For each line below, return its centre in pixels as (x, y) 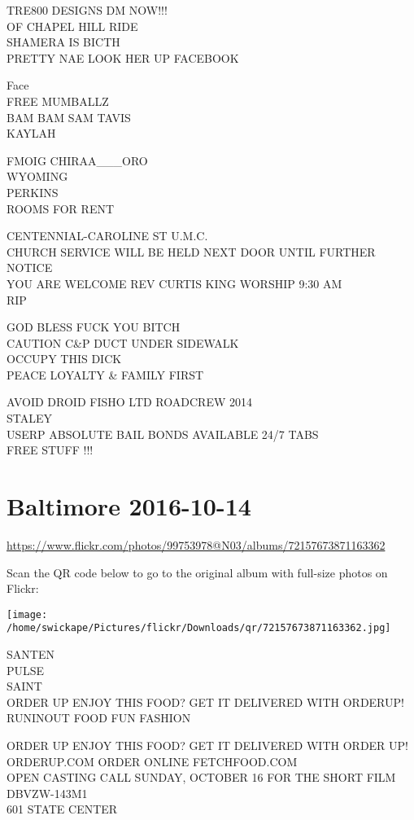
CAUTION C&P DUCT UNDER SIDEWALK (123, 342)
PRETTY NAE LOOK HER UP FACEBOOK (123, 57)
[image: (27, 614)
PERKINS (33, 192)
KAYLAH (31, 133)
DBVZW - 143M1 (47, 793)
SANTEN (31, 654)
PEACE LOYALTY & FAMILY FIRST (105, 374)
